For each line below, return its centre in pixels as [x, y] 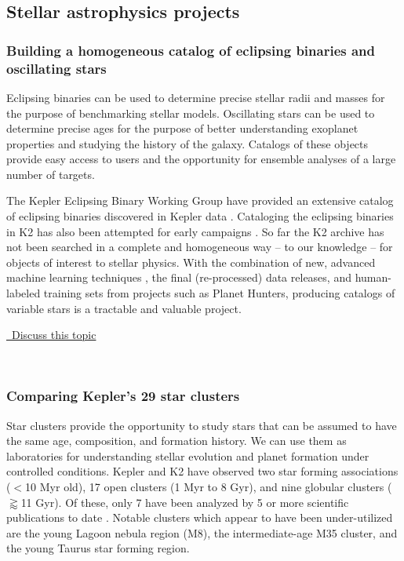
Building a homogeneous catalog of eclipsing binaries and [191, 50]
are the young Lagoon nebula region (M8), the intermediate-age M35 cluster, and [202, 532]
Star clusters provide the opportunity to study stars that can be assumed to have [202, 425]
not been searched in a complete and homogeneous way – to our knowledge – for [200, 247]
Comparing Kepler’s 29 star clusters [123, 396]
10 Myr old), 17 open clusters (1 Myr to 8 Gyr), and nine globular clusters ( [209, 487]
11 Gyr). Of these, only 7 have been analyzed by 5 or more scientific [185, 502]
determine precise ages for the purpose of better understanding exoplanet [182, 128]
